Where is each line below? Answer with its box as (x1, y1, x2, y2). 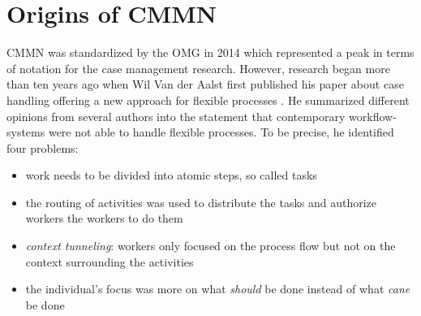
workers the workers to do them (25, 210, 183, 227)
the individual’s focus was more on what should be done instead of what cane (25, 280, 410, 297)
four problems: (6, 139, 79, 156)
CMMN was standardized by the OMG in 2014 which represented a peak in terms (6, 44, 415, 61)
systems (6, 123, 45, 141)
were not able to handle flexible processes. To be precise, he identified (48, 123, 394, 141)
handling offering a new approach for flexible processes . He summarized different (6, 91, 410, 108)
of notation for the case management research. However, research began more (6, 59, 390, 76)
